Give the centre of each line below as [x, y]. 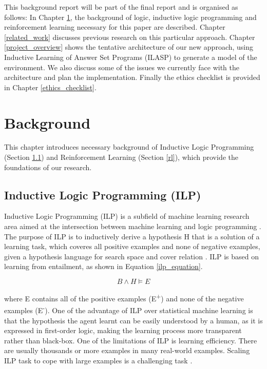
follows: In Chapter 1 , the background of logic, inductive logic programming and [130, 17]
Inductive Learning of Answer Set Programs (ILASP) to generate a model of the [131, 57]
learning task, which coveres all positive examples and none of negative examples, [132, 246]
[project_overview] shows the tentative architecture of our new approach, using [129, 47]
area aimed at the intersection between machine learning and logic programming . [133, 226]
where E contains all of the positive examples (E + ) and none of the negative [124, 298]
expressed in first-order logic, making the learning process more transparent [123, 330]
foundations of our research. [48, 167]
